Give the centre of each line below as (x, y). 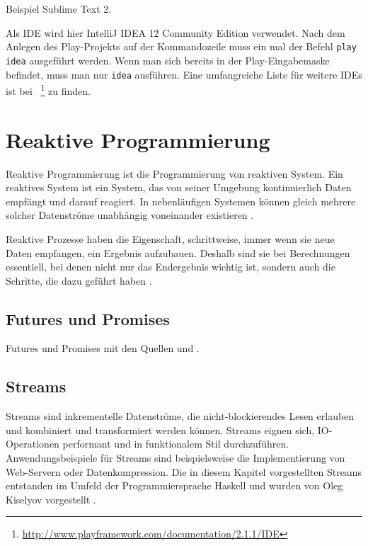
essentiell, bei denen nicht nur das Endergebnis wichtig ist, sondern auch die (171, 267)
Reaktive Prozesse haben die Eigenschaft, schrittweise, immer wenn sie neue (170, 238)
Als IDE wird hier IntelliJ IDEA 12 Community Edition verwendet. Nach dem (176, 32)
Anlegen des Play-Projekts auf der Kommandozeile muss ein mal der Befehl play (181, 46)
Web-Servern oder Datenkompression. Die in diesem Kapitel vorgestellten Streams (184, 471)
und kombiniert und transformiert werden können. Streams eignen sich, (160, 430)
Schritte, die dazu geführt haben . (79, 280)
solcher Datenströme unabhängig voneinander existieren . (130, 215)
